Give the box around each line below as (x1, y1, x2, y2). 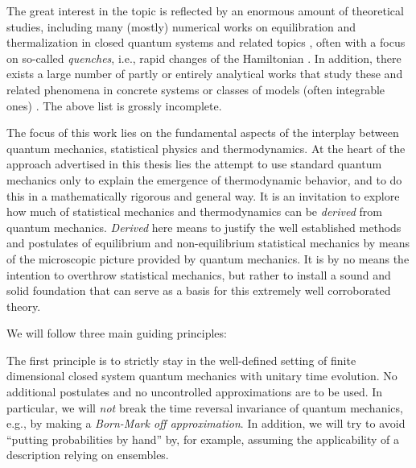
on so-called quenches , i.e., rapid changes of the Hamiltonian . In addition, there (6, 49, 402, 66)
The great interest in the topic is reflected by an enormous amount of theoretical (6, 2, 404, 19)
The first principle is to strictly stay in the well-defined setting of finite (6, 351, 356, 368)
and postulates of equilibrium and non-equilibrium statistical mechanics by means (6, 234, 410, 251)
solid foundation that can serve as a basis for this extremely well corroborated (6, 282, 391, 299)
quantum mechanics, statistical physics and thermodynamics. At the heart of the (6, 139, 406, 156)
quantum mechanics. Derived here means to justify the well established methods (6, 218, 402, 235)
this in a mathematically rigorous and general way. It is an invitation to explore (6, 187, 400, 204)
